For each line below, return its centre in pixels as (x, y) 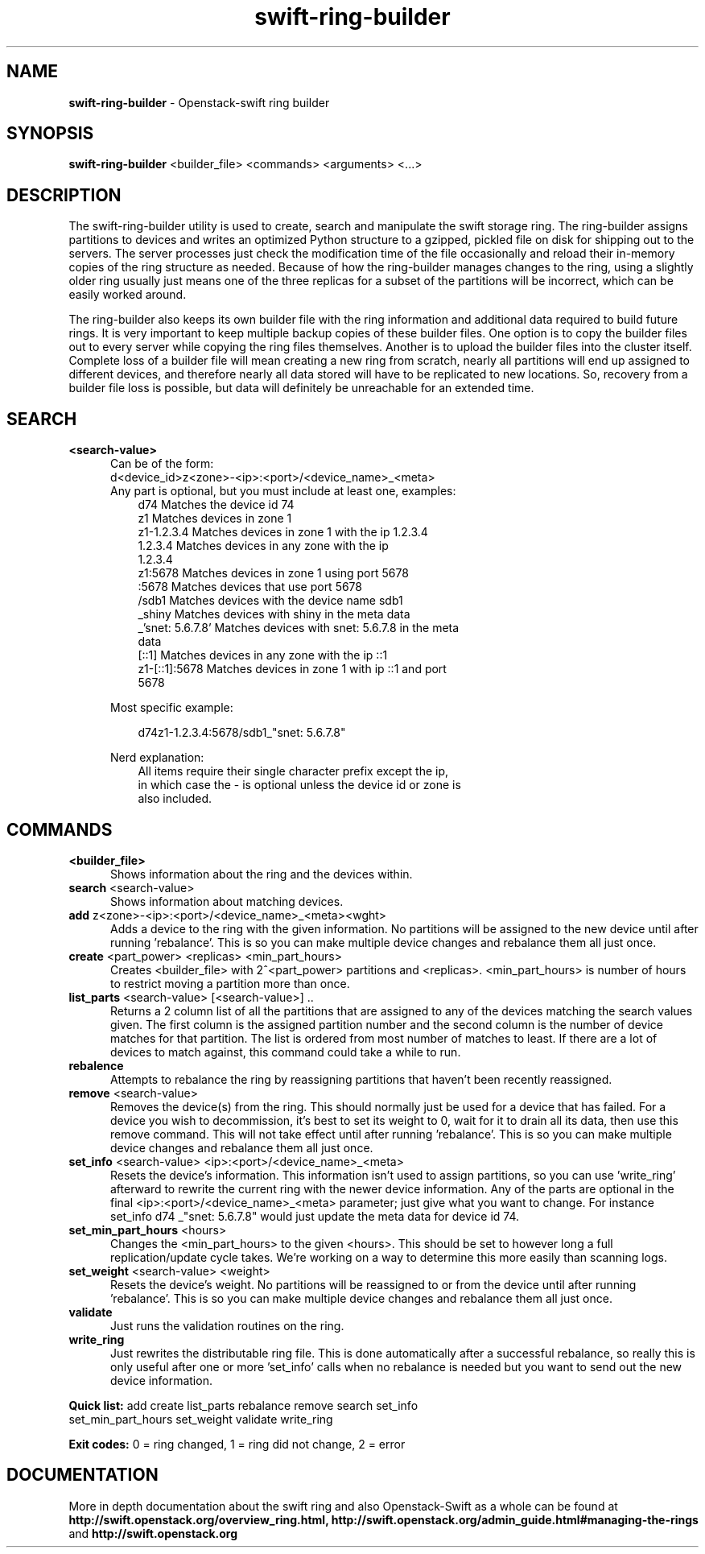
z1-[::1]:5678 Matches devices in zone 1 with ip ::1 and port (292, 669)
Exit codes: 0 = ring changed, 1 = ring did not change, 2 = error (237, 1444)
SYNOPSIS (50, 134)
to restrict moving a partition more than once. (230, 983)
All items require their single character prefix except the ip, (293, 771)
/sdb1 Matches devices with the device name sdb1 (270, 601)
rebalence (96, 1065)
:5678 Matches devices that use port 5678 (250, 587)
